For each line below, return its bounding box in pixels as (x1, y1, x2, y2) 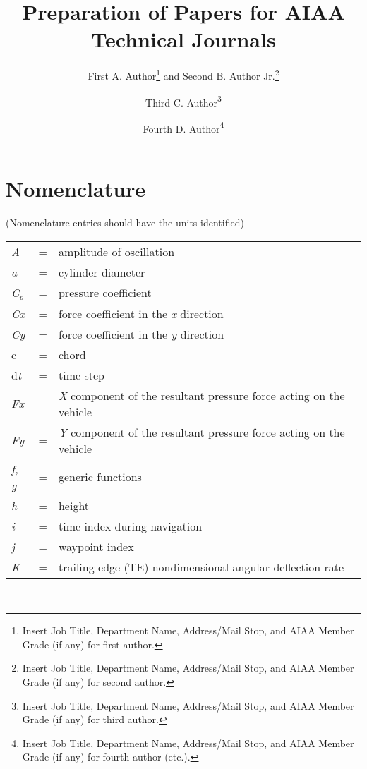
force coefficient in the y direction (58, 325, 224, 342)
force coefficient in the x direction (58, 305, 224, 322)
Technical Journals (91, 25, 276, 54)
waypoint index (58, 538, 134, 555)
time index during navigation (58, 517, 203, 534)
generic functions (58, 468, 142, 485)
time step (58, 366, 104, 383)
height (58, 497, 90, 514)
